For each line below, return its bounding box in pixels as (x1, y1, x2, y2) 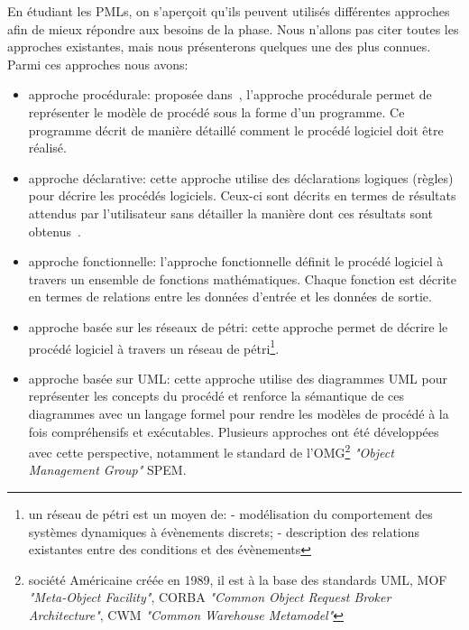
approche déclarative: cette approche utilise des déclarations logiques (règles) (28, 168, 454, 187)
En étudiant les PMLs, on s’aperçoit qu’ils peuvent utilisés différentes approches (7, 2, 450, 20)
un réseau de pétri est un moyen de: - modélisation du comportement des (28, 504, 433, 523)
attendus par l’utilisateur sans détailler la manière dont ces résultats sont (28, 203, 433, 222)
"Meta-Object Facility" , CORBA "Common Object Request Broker (28, 588, 391, 607)
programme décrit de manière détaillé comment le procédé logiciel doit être (28, 120, 444, 139)
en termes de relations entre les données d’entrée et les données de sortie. (28, 287, 432, 306)
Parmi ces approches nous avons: (7, 54, 189, 73)
